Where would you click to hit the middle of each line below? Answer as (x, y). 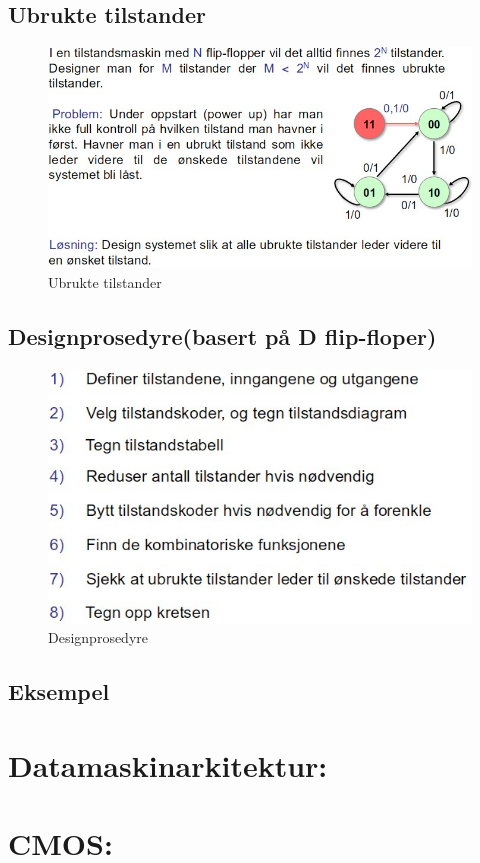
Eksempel (59, 691)
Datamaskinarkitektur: (168, 764)
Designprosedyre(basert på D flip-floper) (222, 335)
